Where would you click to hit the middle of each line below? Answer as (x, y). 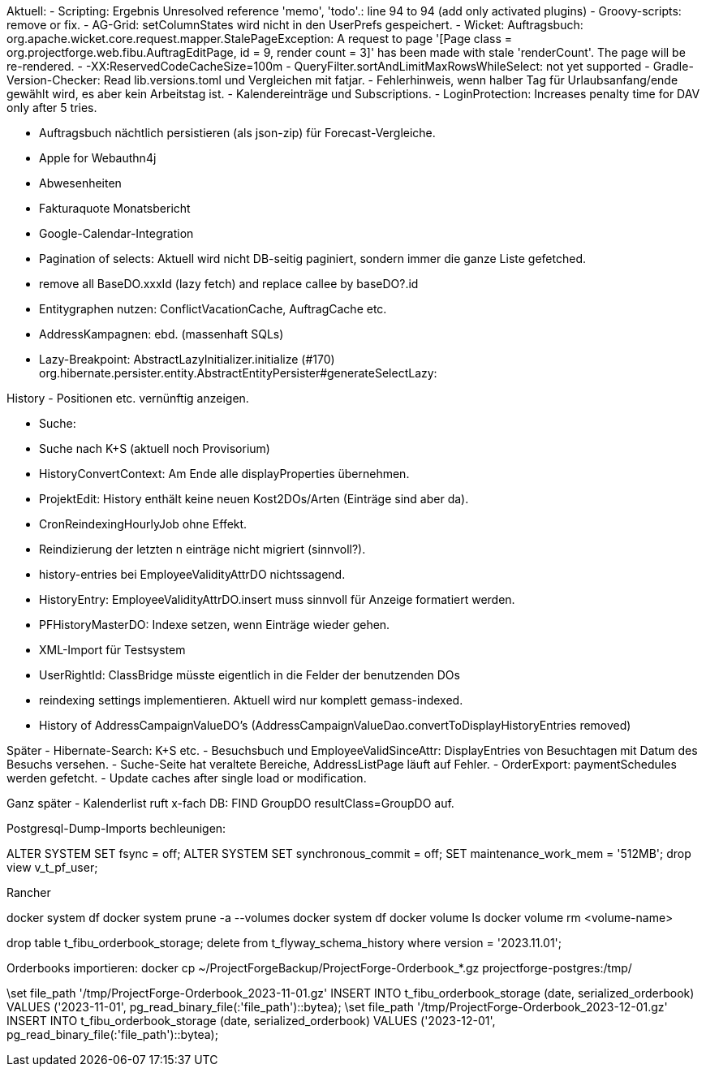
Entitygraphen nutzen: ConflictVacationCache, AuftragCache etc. (213, 309)
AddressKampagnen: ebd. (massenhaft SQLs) (161, 334)
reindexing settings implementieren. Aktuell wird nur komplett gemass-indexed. (251, 700)
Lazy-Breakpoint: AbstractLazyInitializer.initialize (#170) (187, 359)
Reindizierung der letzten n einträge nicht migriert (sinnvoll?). (202, 549)
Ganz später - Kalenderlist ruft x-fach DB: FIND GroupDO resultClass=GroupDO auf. (230, 803)
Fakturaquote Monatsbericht (115, 208)
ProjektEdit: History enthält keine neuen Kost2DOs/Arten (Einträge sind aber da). (254, 499)
